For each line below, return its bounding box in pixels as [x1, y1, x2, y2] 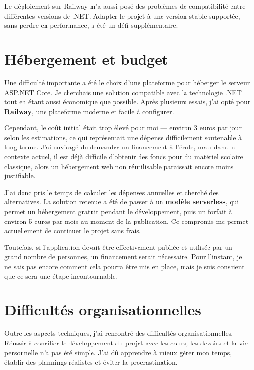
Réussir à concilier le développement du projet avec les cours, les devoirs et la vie [4, 337, 248, 347]
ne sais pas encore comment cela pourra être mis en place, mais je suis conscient [4, 261, 245, 271]
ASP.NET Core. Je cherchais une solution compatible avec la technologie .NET [4, 87, 242, 97]
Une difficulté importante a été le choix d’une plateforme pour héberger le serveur [4, 77, 250, 87]
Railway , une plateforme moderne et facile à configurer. [4, 106, 174, 116]
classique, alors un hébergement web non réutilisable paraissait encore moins [4, 161, 234, 171]
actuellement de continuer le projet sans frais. [4, 225, 141, 236]
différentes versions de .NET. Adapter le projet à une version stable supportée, [4, 10, 240, 21]
